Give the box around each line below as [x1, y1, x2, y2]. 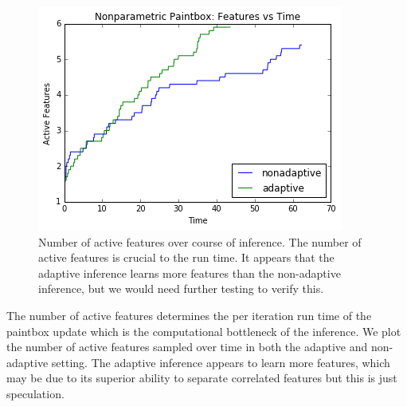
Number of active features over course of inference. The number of [38, 233, 362, 250]
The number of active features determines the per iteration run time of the [6, 306, 372, 323]
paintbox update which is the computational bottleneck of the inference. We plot [6, 322, 401, 339]
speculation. [6, 385, 65, 401]
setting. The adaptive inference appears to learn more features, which [51, 354, 390, 370]
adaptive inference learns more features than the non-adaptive [38, 264, 341, 281]
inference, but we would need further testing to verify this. [38, 280, 324, 297]
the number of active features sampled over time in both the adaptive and [6, 338, 368, 355]
